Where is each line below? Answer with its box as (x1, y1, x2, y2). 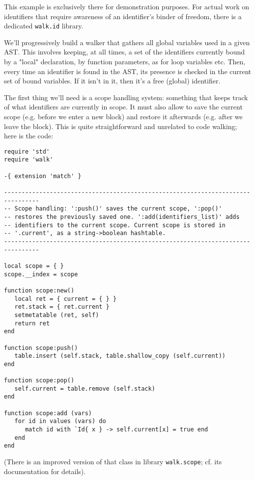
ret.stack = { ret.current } (14, 303, 110, 311)
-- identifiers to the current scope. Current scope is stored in (4, 221, 226, 229)
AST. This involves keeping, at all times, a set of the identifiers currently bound (4, 47, 245, 57)
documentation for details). (4, 466, 86, 476)
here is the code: (4, 131, 54, 141)
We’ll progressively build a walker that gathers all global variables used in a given (4, 37, 250, 47)
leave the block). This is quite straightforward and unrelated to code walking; (4, 121, 237, 131)
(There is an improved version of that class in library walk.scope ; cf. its (4, 456, 222, 467)
